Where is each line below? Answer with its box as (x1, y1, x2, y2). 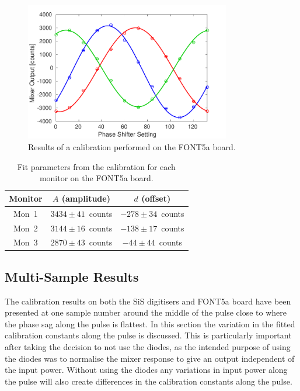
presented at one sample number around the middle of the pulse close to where (5, 306, 287, 319)
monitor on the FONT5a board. (39, 172, 154, 184)
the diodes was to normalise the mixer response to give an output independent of (5, 352, 295, 364)
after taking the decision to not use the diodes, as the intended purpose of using (5, 341, 291, 353)
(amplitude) (61, 192, 110, 204)
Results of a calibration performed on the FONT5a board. (28, 141, 236, 153)
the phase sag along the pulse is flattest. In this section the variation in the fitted (5, 317, 295, 330)
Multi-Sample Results (5, 267, 139, 285)
